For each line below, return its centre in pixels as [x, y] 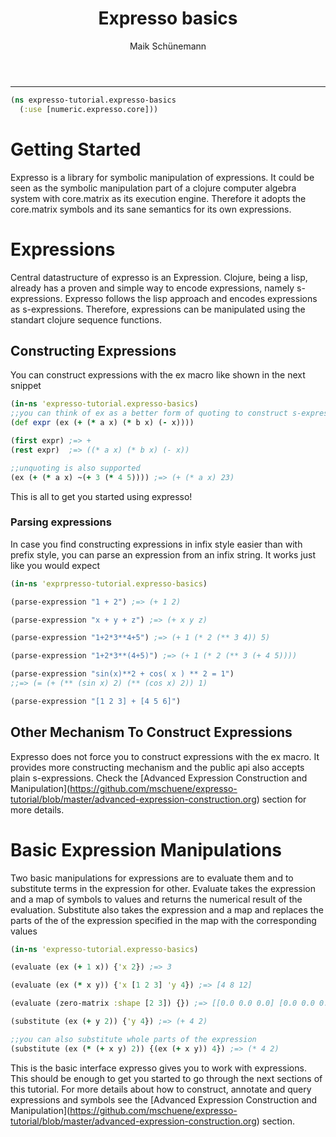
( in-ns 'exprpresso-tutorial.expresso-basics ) [109, 583]
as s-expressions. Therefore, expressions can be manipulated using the [158, 309]
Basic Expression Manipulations [146, 849]
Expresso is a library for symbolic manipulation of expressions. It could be [162, 177]
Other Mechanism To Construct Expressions [151, 732]
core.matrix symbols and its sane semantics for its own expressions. [151, 209]
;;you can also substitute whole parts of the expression [133, 1039]
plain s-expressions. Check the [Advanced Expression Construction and [159, 778]
